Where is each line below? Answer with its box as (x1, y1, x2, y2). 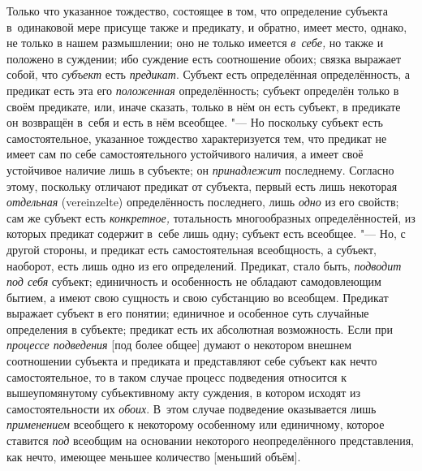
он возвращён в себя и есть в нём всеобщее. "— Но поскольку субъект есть (6, 114, 383, 131)
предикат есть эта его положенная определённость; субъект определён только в (6, 81, 399, 98)
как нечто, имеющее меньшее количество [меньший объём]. (6, 447, 301, 465)
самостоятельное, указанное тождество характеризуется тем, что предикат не (6, 129, 387, 146)
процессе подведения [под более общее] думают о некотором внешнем (6, 336, 352, 353)
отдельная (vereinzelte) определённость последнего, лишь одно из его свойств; (6, 193, 399, 210)
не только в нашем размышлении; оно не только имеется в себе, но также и (6, 34, 384, 51)
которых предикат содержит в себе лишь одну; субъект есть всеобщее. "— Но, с (6, 225, 406, 242)
